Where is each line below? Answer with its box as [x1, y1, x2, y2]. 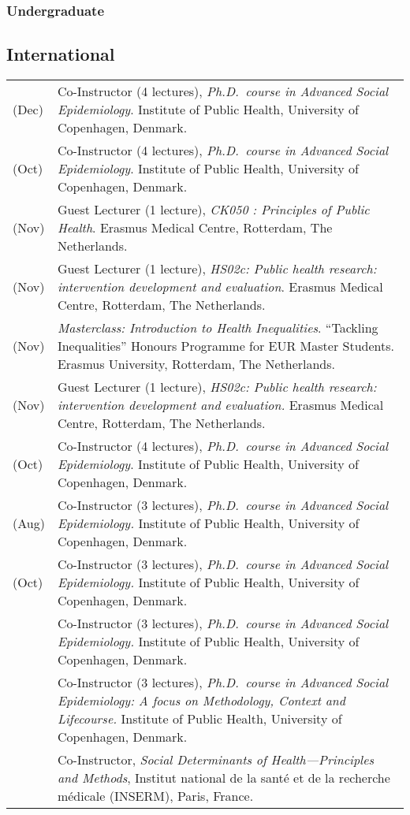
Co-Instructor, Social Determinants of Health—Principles [57, 750, 375, 769]
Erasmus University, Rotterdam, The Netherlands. [57, 355, 336, 374]
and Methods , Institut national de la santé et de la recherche [57, 768, 390, 787]
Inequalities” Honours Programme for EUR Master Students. [57, 337, 394, 355]
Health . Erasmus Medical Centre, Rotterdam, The [57, 218, 333, 237]
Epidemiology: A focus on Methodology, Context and [57, 691, 346, 710]
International [6, 42, 115, 66]
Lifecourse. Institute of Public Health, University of [57, 709, 342, 728]
